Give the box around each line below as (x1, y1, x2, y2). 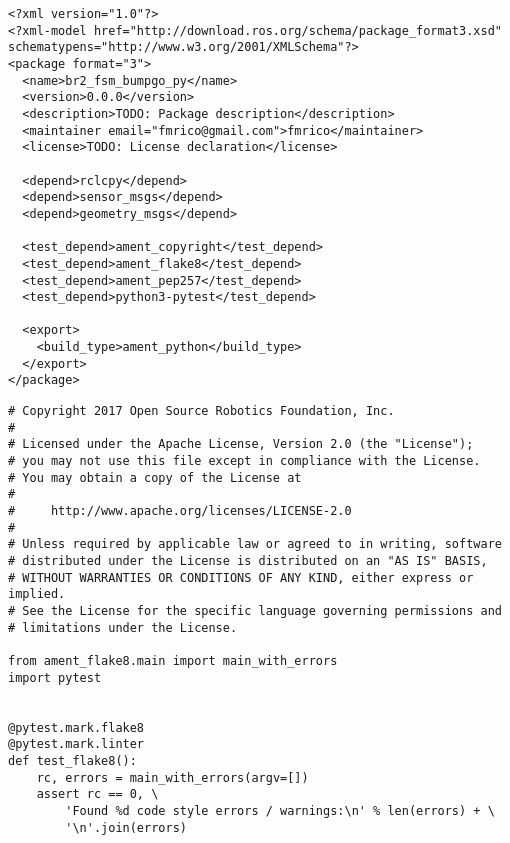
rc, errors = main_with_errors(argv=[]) (36, 770, 309, 785)
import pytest (8, 670, 102, 685)
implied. (8, 587, 66, 602)
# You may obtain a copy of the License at (8, 470, 302, 485)
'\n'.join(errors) (65, 820, 187, 835)
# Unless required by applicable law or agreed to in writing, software (8, 537, 502, 552)
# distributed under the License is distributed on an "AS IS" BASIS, (8, 554, 488, 568)
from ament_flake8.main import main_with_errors (8, 653, 338, 668)
